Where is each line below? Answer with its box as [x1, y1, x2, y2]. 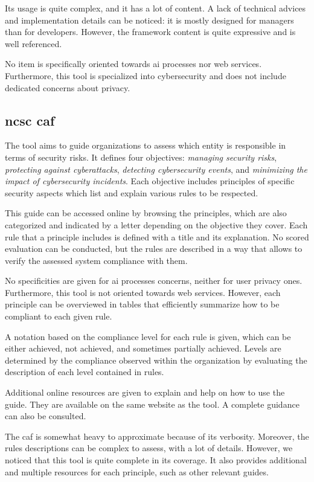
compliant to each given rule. [5, 310, 112, 323]
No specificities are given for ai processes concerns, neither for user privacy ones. [5, 274, 303, 287]
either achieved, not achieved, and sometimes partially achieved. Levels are [5, 342, 281, 355]
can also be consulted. [5, 410, 86, 422]
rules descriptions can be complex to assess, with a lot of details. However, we [5, 442, 293, 454]
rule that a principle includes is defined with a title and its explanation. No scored [5, 230, 309, 243]
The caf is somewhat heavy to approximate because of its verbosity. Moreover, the [5, 429, 309, 442]
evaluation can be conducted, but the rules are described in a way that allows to [5, 242, 303, 255]
